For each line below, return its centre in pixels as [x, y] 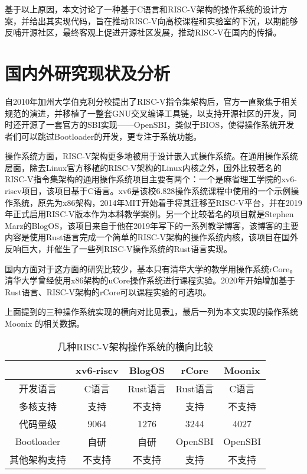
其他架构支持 [38, 459]
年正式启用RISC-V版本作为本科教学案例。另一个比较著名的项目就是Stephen [149, 214]
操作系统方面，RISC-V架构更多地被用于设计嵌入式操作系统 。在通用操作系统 [151, 156]
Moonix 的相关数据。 [45, 323]
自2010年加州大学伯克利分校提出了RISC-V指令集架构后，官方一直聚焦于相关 [151, 101]
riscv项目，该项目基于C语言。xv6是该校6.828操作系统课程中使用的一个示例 [148, 191]
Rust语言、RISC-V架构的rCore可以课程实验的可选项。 [108, 291]
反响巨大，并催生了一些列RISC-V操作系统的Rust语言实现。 [119, 249]
